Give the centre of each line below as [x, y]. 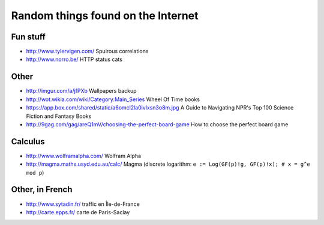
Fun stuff [28, 37]
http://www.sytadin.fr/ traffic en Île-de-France [83, 204]
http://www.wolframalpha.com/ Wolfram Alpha [83, 156]
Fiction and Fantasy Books [59, 116]
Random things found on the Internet [105, 16]
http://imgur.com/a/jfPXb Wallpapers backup [81, 91]
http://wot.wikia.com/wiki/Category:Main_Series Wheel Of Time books [113, 99]
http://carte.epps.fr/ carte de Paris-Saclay [78, 212]
